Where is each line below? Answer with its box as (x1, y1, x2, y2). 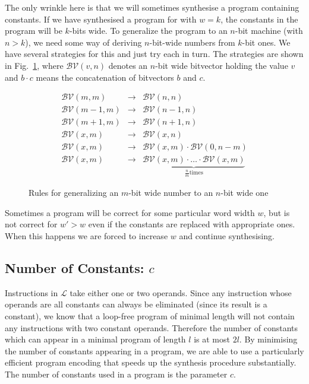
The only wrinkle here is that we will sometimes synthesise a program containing (5, 1, 299, 13)
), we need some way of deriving (25, 36, 142, 48)
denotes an (108, 59, 148, 71)
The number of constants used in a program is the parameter (5, 367, 228, 380)
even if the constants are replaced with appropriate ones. (88, 218, 295, 230)
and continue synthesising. (179, 229, 275, 242)
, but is (263, 206, 290, 218)
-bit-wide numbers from (149, 36, 235, 48)
